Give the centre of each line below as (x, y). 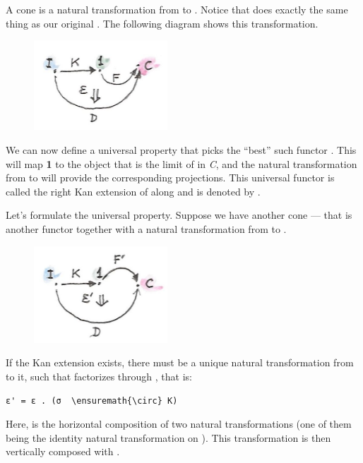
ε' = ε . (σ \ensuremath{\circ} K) (92, 401)
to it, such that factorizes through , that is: (99, 376)
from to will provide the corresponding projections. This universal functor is (170, 178)
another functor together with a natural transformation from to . (146, 229)
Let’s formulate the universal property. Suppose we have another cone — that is (179, 215)
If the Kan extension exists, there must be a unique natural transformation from (180, 362)
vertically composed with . (63, 451)
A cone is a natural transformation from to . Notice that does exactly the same (177, 9)
